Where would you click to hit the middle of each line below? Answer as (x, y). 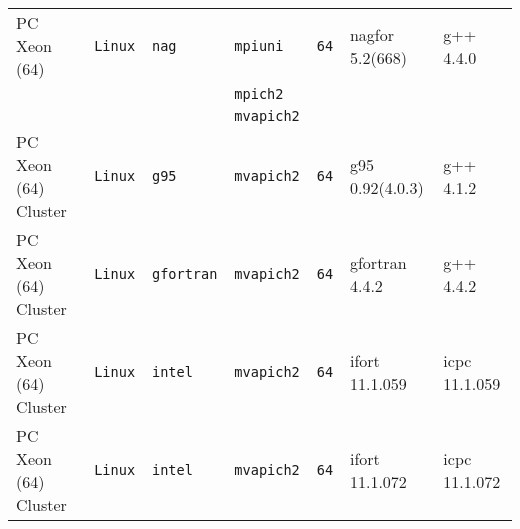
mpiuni (259, 45)
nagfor (372, 34)
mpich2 (259, 94)
